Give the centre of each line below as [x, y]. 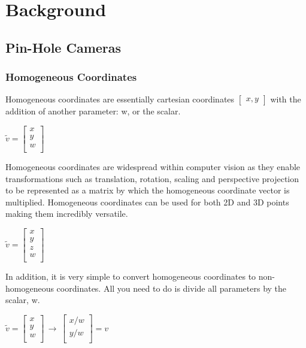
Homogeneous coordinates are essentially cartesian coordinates [120, 99]
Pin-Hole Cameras [63, 47]
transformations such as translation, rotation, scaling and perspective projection [152, 178]
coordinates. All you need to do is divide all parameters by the [172, 288]
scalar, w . [23, 300]
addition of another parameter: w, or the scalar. [93, 111]
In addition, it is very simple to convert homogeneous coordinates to [131, 276]
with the [286, 99]
